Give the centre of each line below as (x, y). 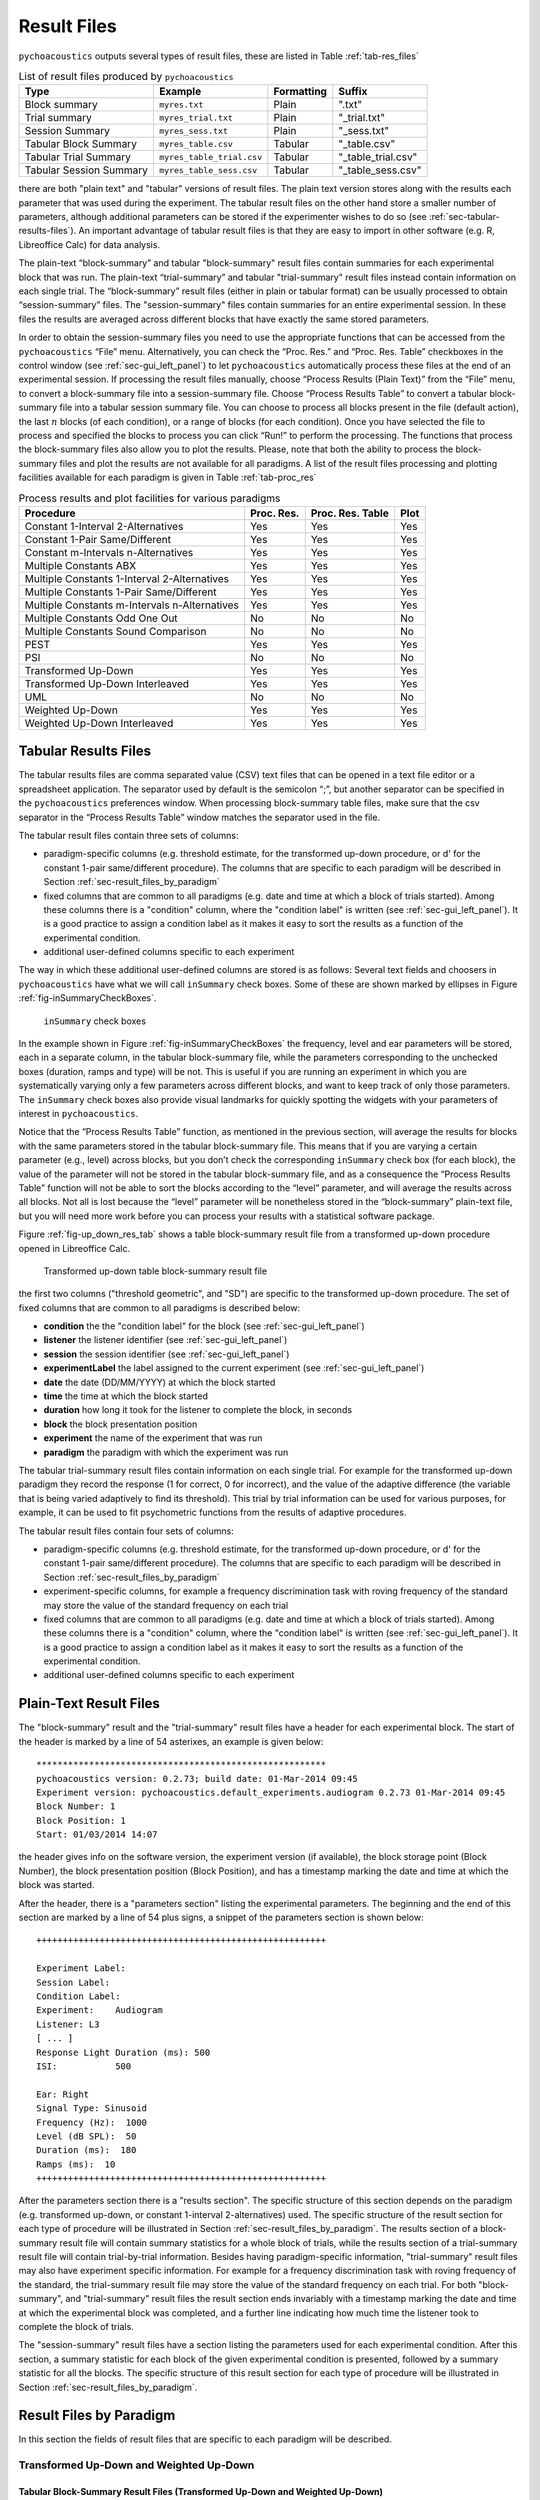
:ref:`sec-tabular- (464, 217)
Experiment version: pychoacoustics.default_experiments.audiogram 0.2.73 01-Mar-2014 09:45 (271, 1792)
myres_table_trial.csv (210, 156)
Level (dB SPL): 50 (86, 2136)
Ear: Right (63, 2094)
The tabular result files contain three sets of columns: (128, 835)
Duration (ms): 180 (86, 2150)
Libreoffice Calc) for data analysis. (89, 244)
